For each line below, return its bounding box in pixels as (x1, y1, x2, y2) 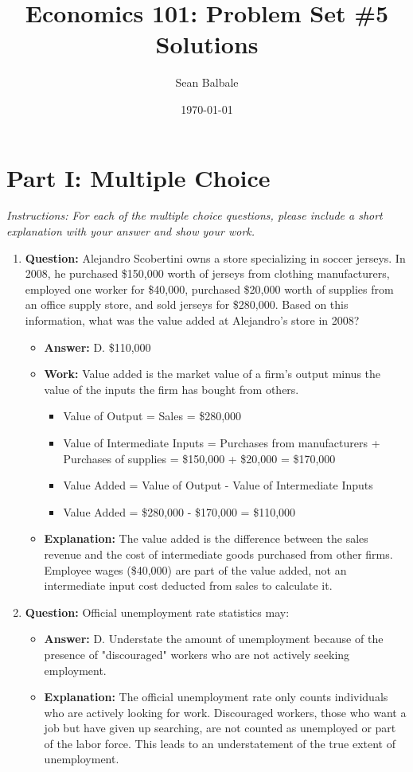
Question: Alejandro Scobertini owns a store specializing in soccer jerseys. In (25, 249, 406, 266)
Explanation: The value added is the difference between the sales (44, 530, 368, 547)
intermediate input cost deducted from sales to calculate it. (44, 577, 333, 594)
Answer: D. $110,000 (44, 338, 151, 355)
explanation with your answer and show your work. (6, 223, 255, 240)
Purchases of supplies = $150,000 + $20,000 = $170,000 (63, 450, 336, 466)
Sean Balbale (175, 74, 239, 91)
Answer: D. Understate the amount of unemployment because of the (44, 630, 384, 647)
